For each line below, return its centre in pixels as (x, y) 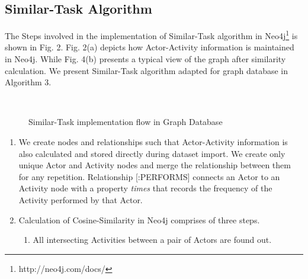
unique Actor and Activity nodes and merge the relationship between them (155, 165)
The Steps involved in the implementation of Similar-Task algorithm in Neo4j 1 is (151, 35)
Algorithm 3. (28, 82)
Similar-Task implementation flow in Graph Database (126, 122)
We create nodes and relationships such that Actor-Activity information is (153, 142)
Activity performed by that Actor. (81, 199)
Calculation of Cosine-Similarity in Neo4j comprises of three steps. (139, 219)
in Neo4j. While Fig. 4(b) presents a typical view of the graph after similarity (145, 59)
